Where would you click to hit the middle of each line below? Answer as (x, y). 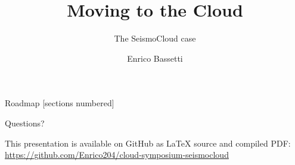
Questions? (25, 123)
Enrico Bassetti (155, 58)
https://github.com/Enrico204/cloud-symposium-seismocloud (117, 155)
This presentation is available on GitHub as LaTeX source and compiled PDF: (148, 143)
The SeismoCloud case (155, 38)
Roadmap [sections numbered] (60, 103)
